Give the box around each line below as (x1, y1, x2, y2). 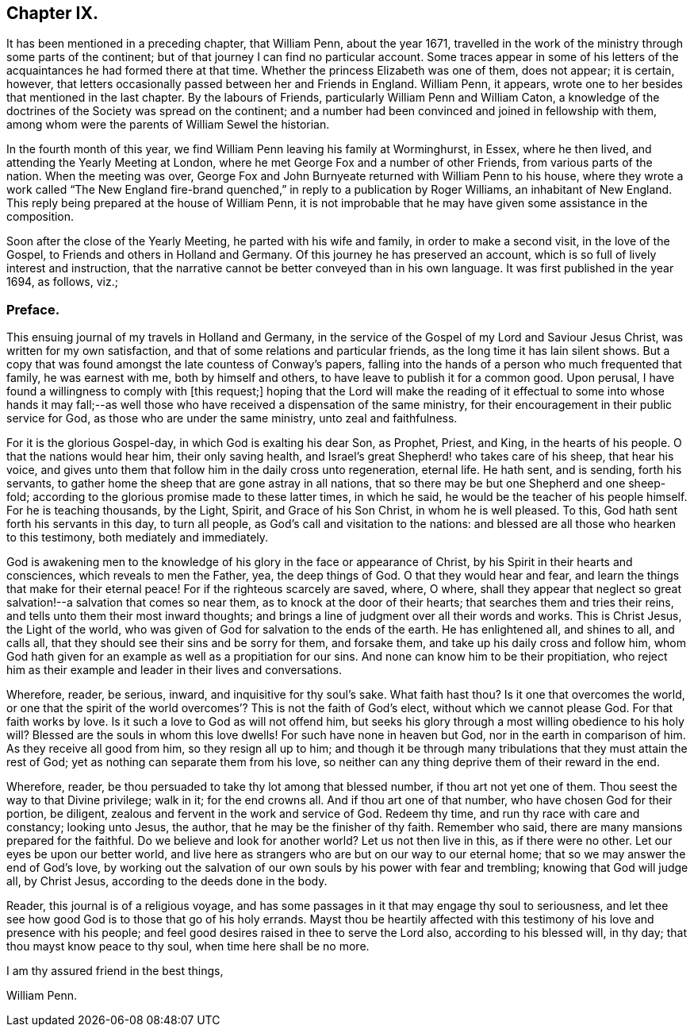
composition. (6, 210, 75, 224)
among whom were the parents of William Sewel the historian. (6, 118, 330, 132)
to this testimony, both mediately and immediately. (6, 530, 269, 545)
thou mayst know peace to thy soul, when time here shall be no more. (6, 939, 370, 954)
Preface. (6, 301, 60, 318)
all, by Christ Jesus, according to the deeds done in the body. (6, 874, 328, 888)
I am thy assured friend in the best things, (6, 964, 224, 978)
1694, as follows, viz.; (6, 275, 118, 289)
